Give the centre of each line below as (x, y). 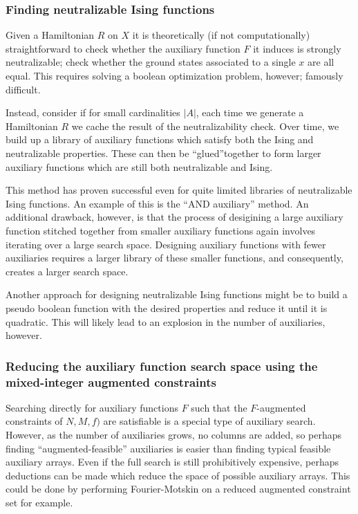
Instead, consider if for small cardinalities (93, 112)
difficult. (23, 89)
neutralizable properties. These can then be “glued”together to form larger (163, 153)
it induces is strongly (297, 48)
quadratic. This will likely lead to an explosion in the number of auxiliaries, (166, 321)
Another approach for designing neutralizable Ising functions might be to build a (177, 294)
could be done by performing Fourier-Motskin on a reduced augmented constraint (178, 489)
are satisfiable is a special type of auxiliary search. (209, 421)
